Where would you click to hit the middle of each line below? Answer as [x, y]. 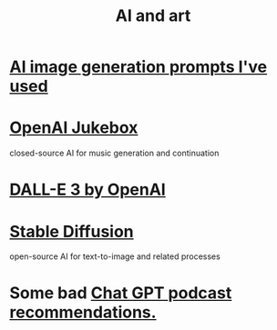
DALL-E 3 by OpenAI [87, 190]
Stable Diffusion [72, 231]
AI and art [153, 16]
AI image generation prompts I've [138, 67]
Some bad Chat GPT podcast [121, 293]
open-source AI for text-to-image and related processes [115, 256]
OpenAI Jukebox [74, 128]
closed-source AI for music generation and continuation [114, 153]
